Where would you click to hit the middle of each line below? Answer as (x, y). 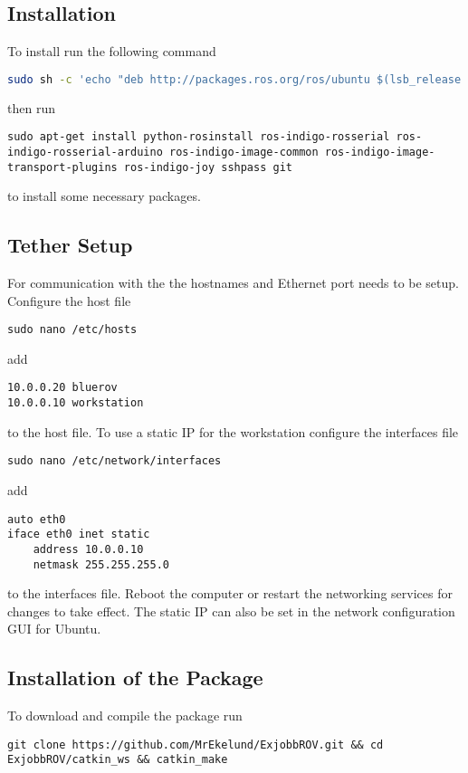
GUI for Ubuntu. (54, 629)
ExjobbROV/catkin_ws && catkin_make (118, 760)
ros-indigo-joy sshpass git (208, 167)
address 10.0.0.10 (88, 549)
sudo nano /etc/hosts (72, 330)
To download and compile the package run (125, 716)
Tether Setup (70, 245)
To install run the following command (112, 51)
